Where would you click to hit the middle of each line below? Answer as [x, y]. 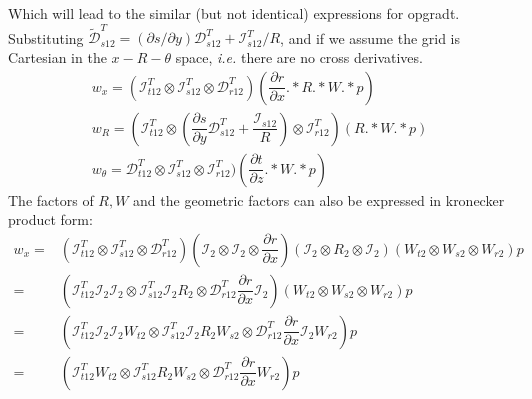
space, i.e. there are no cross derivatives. [299, 56]
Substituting [46, 37]
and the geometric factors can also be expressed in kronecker [319, 199]
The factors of [51, 199]
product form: [50, 219]
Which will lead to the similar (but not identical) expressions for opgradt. [234, 13]
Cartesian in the [57, 56]
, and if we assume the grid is [370, 37]
